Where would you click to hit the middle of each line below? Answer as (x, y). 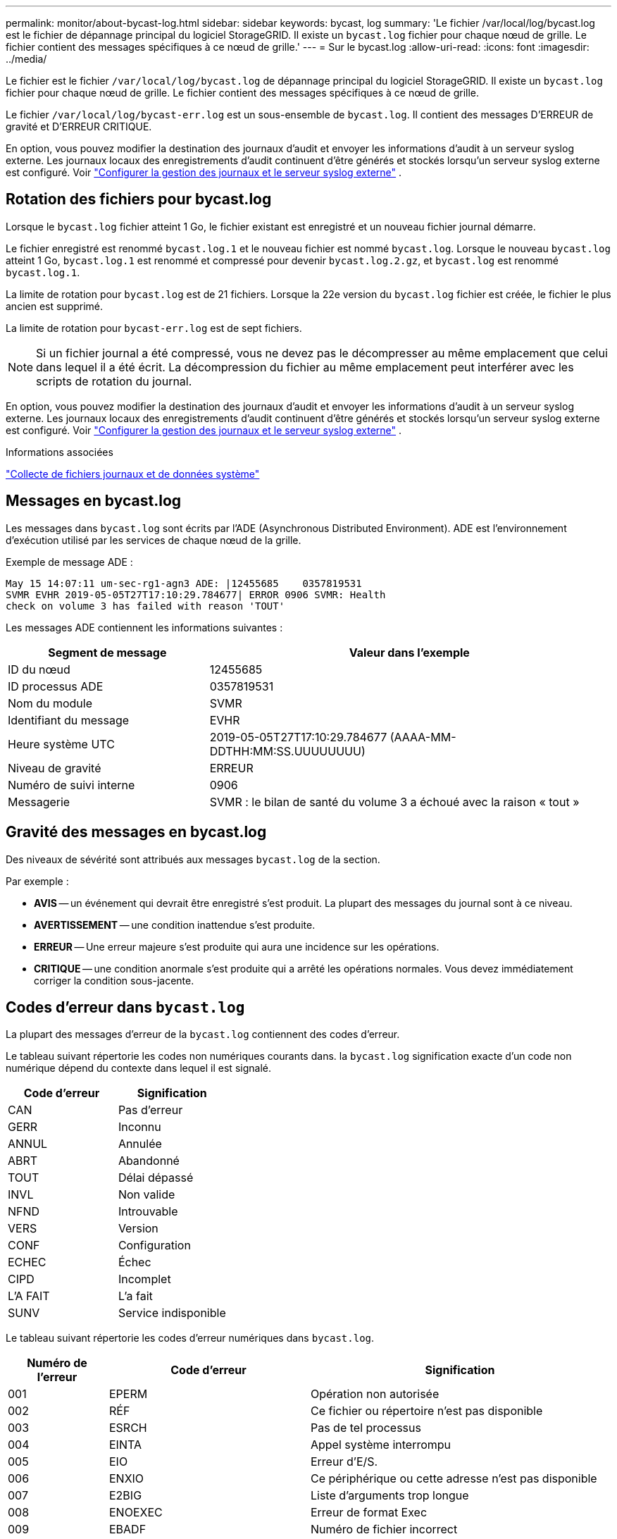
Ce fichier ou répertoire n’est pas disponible (426, 1411)
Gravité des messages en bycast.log (136, 832)
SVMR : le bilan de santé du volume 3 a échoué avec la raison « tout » (394, 802)
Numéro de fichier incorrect (384, 1529)
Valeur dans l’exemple (409, 652)
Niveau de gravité (55, 768)
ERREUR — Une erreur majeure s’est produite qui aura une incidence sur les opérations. (237, 946)
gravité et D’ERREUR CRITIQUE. (79, 126)
